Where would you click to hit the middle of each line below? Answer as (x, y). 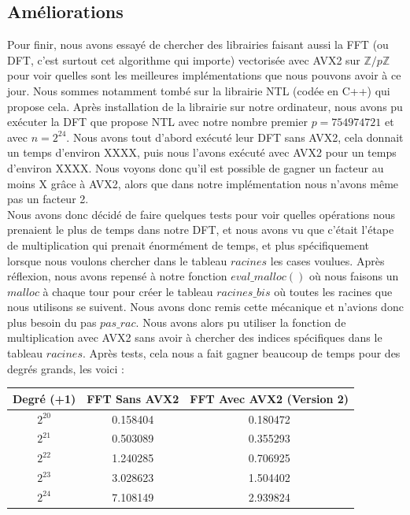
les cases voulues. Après (327, 260)
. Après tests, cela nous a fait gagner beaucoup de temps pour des (241, 353)
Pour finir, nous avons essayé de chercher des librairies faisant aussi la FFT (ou (198, 44)
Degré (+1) (44, 398)
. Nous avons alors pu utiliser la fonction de (241, 322)
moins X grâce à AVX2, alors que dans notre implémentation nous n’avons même (203, 183)
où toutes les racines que (333, 291)
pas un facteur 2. (48, 199)
